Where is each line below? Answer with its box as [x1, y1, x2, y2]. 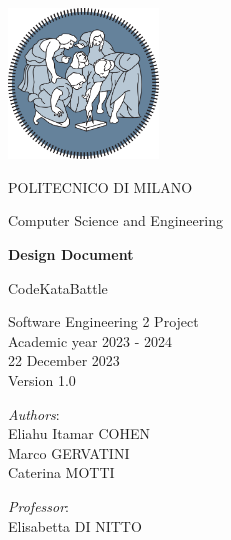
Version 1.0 [8, 369, 76, 390]
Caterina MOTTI [8, 462, 115, 483]
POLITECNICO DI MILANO [8, 176, 193, 197]
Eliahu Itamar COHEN [8, 423, 151, 444]
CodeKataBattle [8, 277, 108, 298]
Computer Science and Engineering [8, 210, 223, 231]
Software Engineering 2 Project [8, 311, 199, 332]
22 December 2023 [8, 350, 120, 371]
